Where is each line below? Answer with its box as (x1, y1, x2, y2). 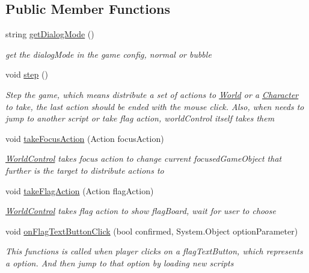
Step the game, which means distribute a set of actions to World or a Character (5, 88, 299, 100)
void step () (5, 68, 48, 81)
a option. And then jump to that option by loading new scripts (5, 256, 234, 269)
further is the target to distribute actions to (5, 164, 164, 176)
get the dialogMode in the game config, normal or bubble (5, 48, 212, 60)
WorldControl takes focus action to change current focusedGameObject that (5, 152, 282, 165)
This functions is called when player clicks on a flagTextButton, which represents (5, 245, 303, 257)
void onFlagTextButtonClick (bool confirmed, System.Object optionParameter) (5, 224, 298, 237)
